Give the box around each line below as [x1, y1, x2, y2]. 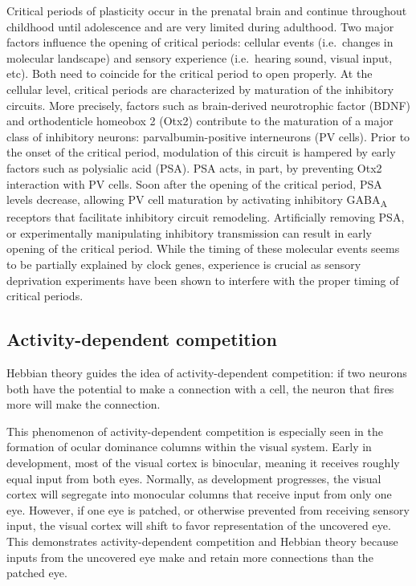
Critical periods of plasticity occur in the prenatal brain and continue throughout [6, 2, 407, 18]
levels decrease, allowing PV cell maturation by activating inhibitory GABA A [6, 191, 388, 210]
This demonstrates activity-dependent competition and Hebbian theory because [6, 532, 398, 549]
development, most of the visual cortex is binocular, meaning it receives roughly [6, 454, 400, 470]
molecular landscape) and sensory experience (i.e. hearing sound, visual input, [6, 49, 393, 66]
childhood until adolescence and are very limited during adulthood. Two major [6, 18, 394, 35]
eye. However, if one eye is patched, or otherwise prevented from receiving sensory [6, 501, 410, 518]
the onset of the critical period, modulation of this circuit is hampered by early [6, 144, 396, 161]
